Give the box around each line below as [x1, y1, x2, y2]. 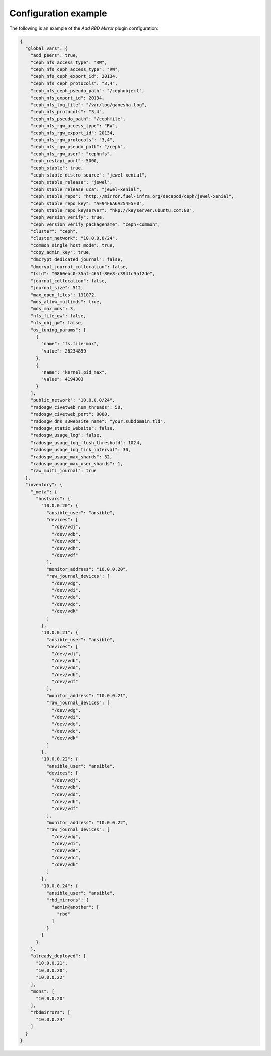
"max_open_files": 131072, [30, 292, 97, 298]
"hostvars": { [36, 496, 70, 501]
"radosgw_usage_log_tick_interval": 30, [30, 447, 131, 453]
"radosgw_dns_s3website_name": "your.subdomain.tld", [30, 418, 166, 424]
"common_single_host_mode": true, [30, 242, 115, 248]
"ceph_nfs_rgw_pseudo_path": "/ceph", [30, 144, 126, 150]
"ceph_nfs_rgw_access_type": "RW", [30, 123, 118, 129]
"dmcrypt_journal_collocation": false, [30, 264, 129, 270]
